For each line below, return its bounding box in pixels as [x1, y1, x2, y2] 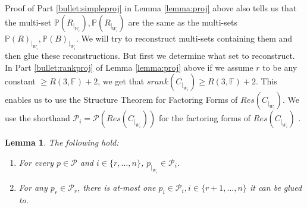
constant [5, 75, 36, 87]
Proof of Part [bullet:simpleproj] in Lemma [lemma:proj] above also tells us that [5, 2, 297, 14]
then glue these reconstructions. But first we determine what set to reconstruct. [5, 49, 295, 61]
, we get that [98, 75, 145, 87]
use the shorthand [5, 112, 70, 124]
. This [255, 75, 277, 87]
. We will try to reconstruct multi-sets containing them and [76, 31, 293, 44]
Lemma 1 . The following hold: [5, 136, 119, 149]
